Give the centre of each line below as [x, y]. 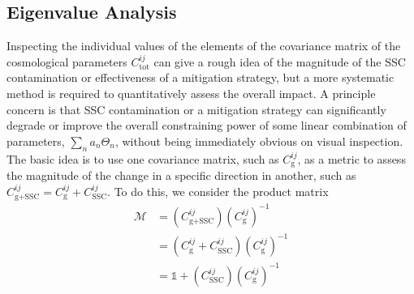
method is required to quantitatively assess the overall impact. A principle [191, 93]
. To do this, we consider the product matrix [218, 191]
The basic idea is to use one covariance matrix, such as [143, 158]
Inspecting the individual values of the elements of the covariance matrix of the [204, 46]
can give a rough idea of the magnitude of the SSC [280, 61]
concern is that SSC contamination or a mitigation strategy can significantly [196, 109]
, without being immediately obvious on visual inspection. [259, 141]
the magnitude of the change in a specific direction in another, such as [181, 175]
